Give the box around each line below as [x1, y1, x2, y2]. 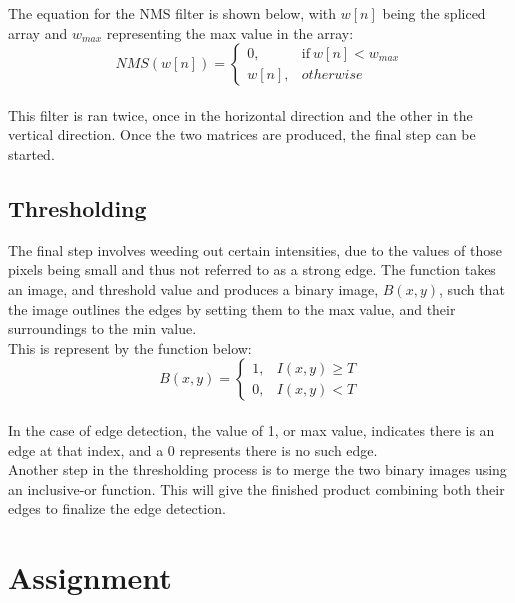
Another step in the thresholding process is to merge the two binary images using [8, 459, 507, 480]
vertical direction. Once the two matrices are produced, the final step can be [8, 124, 476, 145]
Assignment [8, 557, 172, 598]
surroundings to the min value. [8, 318, 197, 339]
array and [8, 22, 68, 43]
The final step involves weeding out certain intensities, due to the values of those [8, 239, 502, 260]
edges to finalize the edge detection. [8, 498, 226, 519]
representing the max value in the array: [106, 22, 354, 43]
